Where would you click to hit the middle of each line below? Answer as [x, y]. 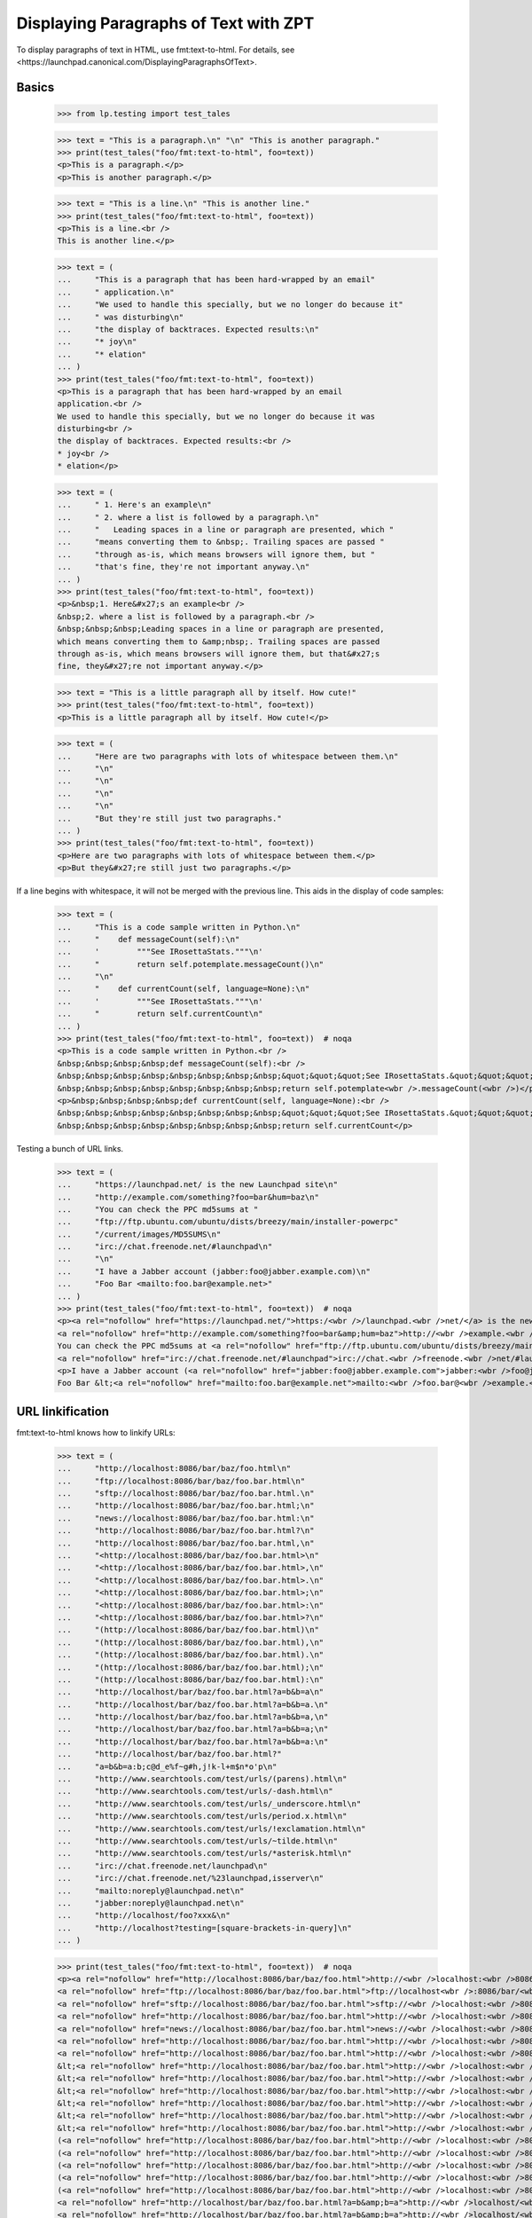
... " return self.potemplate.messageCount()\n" [191, 964]
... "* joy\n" [97, 342]
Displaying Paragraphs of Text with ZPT [165, 23]
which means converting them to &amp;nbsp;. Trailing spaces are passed [219, 641]
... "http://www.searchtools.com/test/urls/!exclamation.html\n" [211, 1829]
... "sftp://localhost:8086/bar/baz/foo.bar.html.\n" [186, 1494]
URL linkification [63, 1411]
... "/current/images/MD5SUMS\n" [139, 1234]
